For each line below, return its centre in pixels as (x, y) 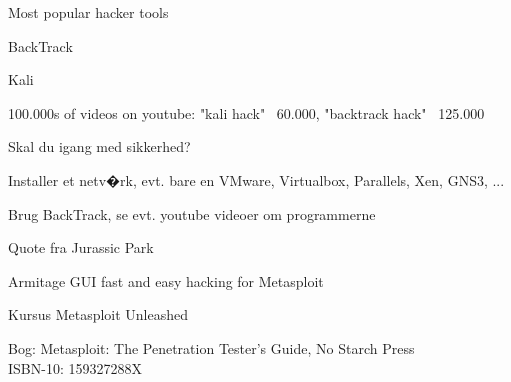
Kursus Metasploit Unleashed (98, 314)
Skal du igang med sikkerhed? (99, 146)
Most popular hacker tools (88, 12)
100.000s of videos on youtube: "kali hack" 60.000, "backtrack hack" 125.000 (246, 112)
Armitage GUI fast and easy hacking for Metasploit (166, 280)
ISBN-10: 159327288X (75, 367)
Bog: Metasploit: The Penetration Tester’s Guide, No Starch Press (211, 347)
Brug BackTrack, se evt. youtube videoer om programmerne (192, 213)
